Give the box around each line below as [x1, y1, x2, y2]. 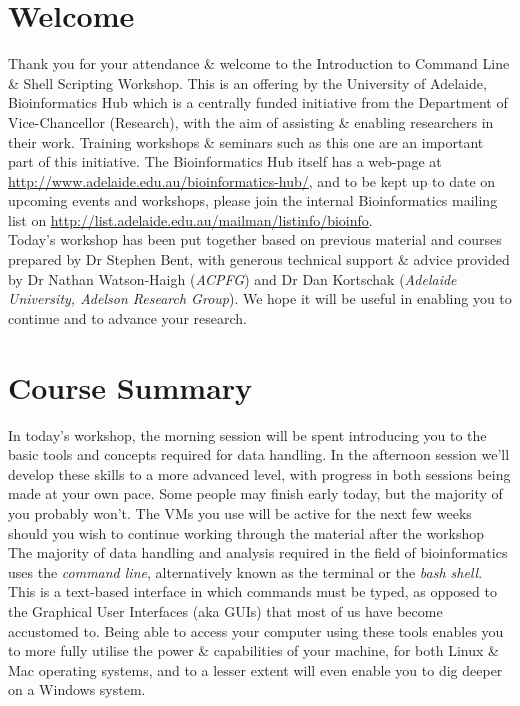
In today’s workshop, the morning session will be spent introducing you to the [8, 424, 487, 445]
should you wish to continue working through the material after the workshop [8, 522, 485, 543]
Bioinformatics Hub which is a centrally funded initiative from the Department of [8, 92, 508, 113]
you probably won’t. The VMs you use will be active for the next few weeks [8, 502, 472, 523]
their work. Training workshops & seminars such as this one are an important [8, 131, 484, 152]
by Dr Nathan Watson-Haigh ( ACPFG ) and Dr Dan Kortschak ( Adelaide [8, 268, 457, 289]
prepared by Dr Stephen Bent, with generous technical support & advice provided [8, 249, 510, 270]
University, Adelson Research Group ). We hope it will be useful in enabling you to [8, 288, 512, 309]
